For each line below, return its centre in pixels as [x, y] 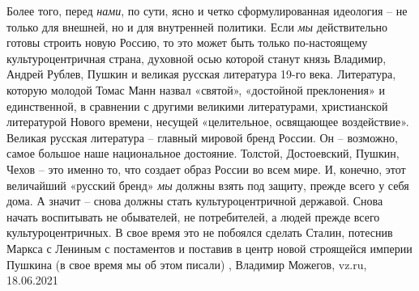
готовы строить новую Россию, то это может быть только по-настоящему [187, 42]
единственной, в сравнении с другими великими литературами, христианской [197, 105]
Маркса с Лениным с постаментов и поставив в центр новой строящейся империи [209, 248]
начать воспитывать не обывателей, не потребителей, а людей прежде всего [193, 216]
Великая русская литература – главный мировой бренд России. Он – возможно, [202, 137]
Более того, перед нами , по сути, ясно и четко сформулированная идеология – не [207, 11]
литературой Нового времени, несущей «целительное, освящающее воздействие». [208, 122]
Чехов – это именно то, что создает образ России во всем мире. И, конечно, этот [206, 169]
